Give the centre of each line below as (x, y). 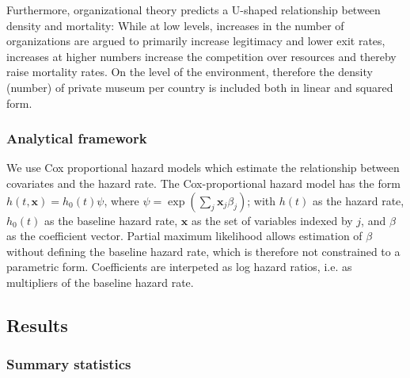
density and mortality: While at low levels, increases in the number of (175, 25)
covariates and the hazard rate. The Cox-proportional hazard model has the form (203, 183)
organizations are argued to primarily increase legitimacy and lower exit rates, (196, 41)
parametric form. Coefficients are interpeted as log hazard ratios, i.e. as (179, 267)
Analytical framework (77, 138)
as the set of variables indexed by (272, 220)
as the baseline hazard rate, (111, 220)
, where (121, 200)
